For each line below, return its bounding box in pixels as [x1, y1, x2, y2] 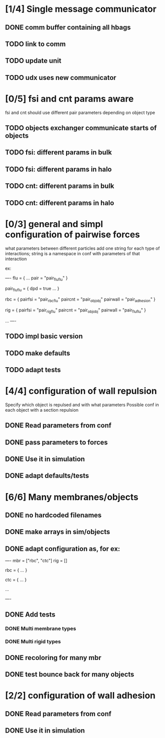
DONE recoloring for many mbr [5, 653, 102, 662]
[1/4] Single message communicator [5, 3, 157, 15]
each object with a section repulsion [5, 407, 79, 413]
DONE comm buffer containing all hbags [5, 23, 131, 32]
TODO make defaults [5, 349, 70, 357]
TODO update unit [5, 57, 62, 65]
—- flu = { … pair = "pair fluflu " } [5, 275, 68, 282]
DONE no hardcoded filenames [5, 511, 102, 519]
